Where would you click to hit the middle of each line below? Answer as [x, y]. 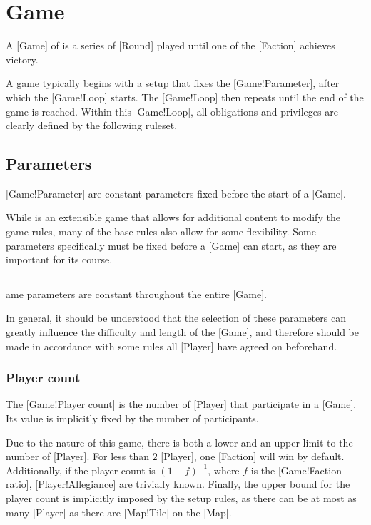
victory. [22, 59]
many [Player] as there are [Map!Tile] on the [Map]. [119, 512]
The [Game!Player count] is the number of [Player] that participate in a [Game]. [181, 404]
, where [224, 470]
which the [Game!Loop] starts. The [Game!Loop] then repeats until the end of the [185, 97]
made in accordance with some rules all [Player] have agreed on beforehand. [172, 346]
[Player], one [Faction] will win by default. [253, 456]
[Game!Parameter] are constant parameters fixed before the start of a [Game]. [176, 193]
